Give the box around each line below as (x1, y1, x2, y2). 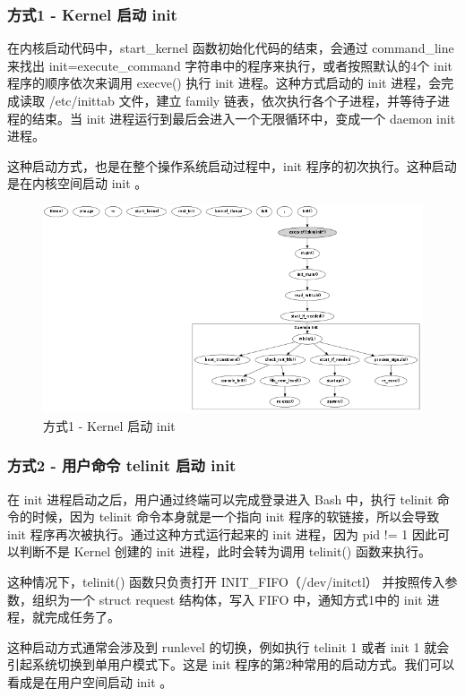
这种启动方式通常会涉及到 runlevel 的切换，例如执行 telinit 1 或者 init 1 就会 (7, 637, 450, 656)
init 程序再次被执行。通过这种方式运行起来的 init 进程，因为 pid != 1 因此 (7, 524, 437, 543)
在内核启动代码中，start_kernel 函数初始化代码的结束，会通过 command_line (7, 39, 454, 57)
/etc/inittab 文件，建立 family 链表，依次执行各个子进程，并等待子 (48, 91, 437, 109)
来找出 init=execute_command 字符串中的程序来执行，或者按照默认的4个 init (7, 56, 452, 74)
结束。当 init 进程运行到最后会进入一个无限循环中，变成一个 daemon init (31, 108, 456, 127)
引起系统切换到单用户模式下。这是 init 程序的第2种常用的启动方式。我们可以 (7, 655, 455, 674)
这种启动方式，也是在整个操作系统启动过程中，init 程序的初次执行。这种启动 (7, 156, 457, 175)
